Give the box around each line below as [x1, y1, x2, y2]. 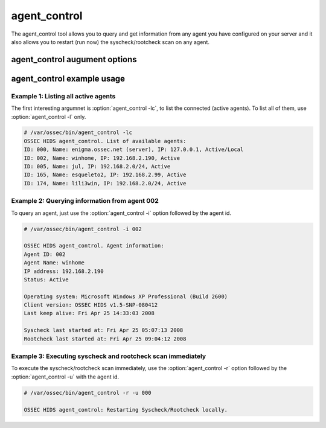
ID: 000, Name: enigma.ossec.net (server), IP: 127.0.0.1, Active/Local [24, 146, 244, 153]
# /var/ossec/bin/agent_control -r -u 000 [24, 389, 152, 396]
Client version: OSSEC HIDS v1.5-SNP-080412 [24, 302, 158, 308]
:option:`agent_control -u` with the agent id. [11, 373, 120, 380]
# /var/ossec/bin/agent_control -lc [24, 129, 133, 136]
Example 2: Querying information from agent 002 [11, 197, 159, 205]
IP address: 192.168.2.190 [24, 267, 104, 275]
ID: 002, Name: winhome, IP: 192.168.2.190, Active [24, 155, 181, 161]
